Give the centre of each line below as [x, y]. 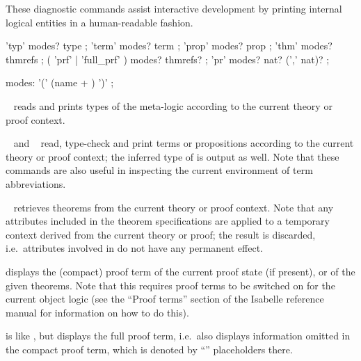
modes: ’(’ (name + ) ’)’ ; [60, 82]
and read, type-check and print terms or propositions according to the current [184, 143]
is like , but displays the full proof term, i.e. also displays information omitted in [178, 336]
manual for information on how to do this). [97, 312]
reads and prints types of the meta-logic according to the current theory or [173, 105]
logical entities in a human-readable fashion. [99, 22]
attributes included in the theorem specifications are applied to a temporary [168, 221]
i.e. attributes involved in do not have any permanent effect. [134, 248]
